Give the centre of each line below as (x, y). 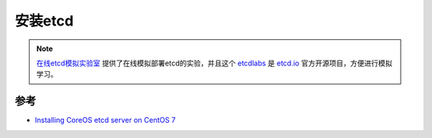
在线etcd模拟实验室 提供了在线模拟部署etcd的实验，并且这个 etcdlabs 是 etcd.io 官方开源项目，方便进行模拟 (214, 63)
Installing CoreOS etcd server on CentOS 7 (105, 120)
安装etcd (44, 21)
